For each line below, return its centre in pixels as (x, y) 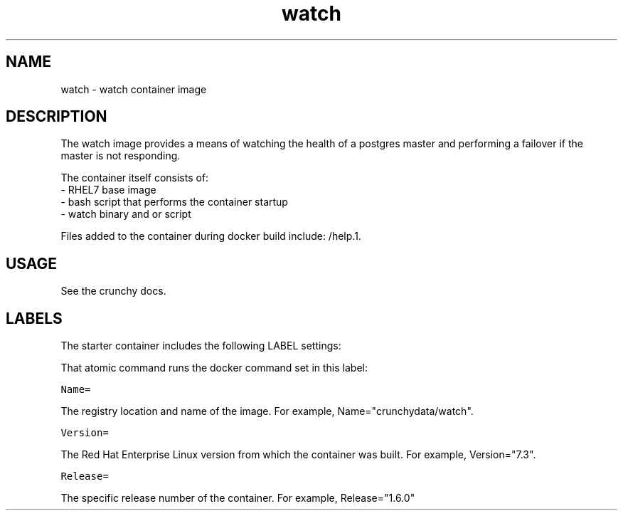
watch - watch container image (134, 89)
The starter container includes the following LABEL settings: (201, 346)
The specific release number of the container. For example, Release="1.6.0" (238, 498)
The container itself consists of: (135, 178)
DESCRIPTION (57, 117)
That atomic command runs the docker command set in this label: (214, 368)
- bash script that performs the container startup (174, 202)
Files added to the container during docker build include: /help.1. (211, 236)
